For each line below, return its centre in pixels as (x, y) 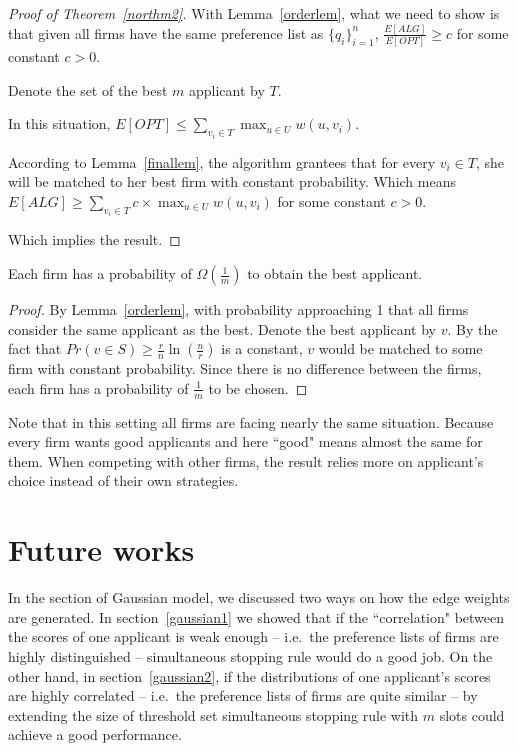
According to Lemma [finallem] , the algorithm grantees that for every (222, 161)
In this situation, (59, 123)
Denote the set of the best (88, 89)
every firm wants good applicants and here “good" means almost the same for (245, 441)
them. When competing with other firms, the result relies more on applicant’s (246, 460)
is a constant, (262, 348)
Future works (101, 549)
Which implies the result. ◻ (94, 239)
